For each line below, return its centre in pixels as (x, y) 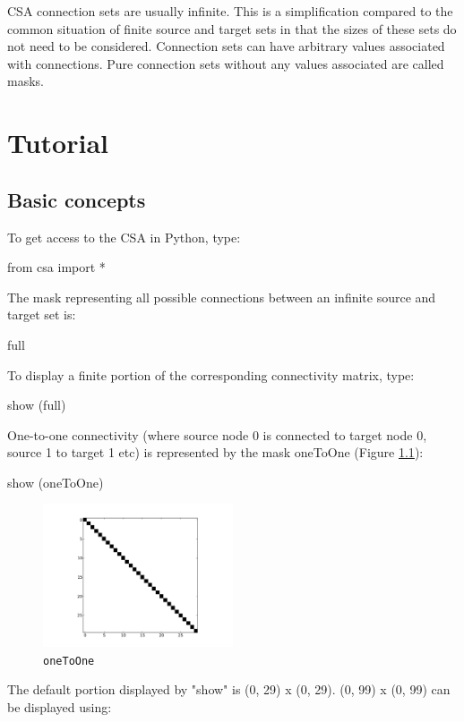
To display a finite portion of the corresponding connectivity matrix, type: (211, 374)
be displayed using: (60, 706)
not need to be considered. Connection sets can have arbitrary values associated (226, 46)
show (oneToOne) (56, 482)
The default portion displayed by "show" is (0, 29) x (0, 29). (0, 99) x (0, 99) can (229, 689)
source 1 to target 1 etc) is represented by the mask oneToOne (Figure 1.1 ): (215, 452)
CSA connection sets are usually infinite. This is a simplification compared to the (230, 11)
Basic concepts (77, 199)
